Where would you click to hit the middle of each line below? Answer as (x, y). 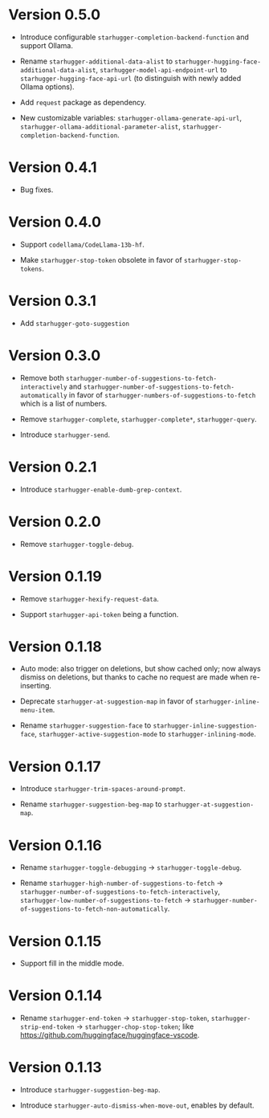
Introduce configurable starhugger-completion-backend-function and (134, 37)
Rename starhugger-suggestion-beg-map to (91, 804)
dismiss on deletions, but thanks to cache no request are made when (134, 677)
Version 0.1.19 (55, 576)
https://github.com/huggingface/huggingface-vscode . (110, 1035)
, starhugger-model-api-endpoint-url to (161, 69)
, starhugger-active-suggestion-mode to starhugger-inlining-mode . (146, 734)
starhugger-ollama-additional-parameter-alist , (100, 126)
